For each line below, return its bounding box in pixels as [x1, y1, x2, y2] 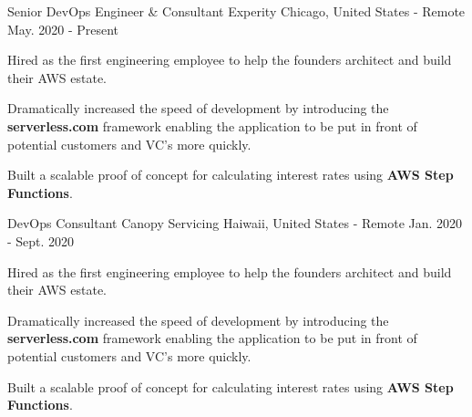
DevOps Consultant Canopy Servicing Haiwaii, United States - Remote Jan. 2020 [7, 214, 463, 233]
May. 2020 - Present [7, 19, 119, 38]
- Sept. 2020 [7, 231, 75, 250]
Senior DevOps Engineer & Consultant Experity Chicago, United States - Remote [7, 2, 466, 20]
